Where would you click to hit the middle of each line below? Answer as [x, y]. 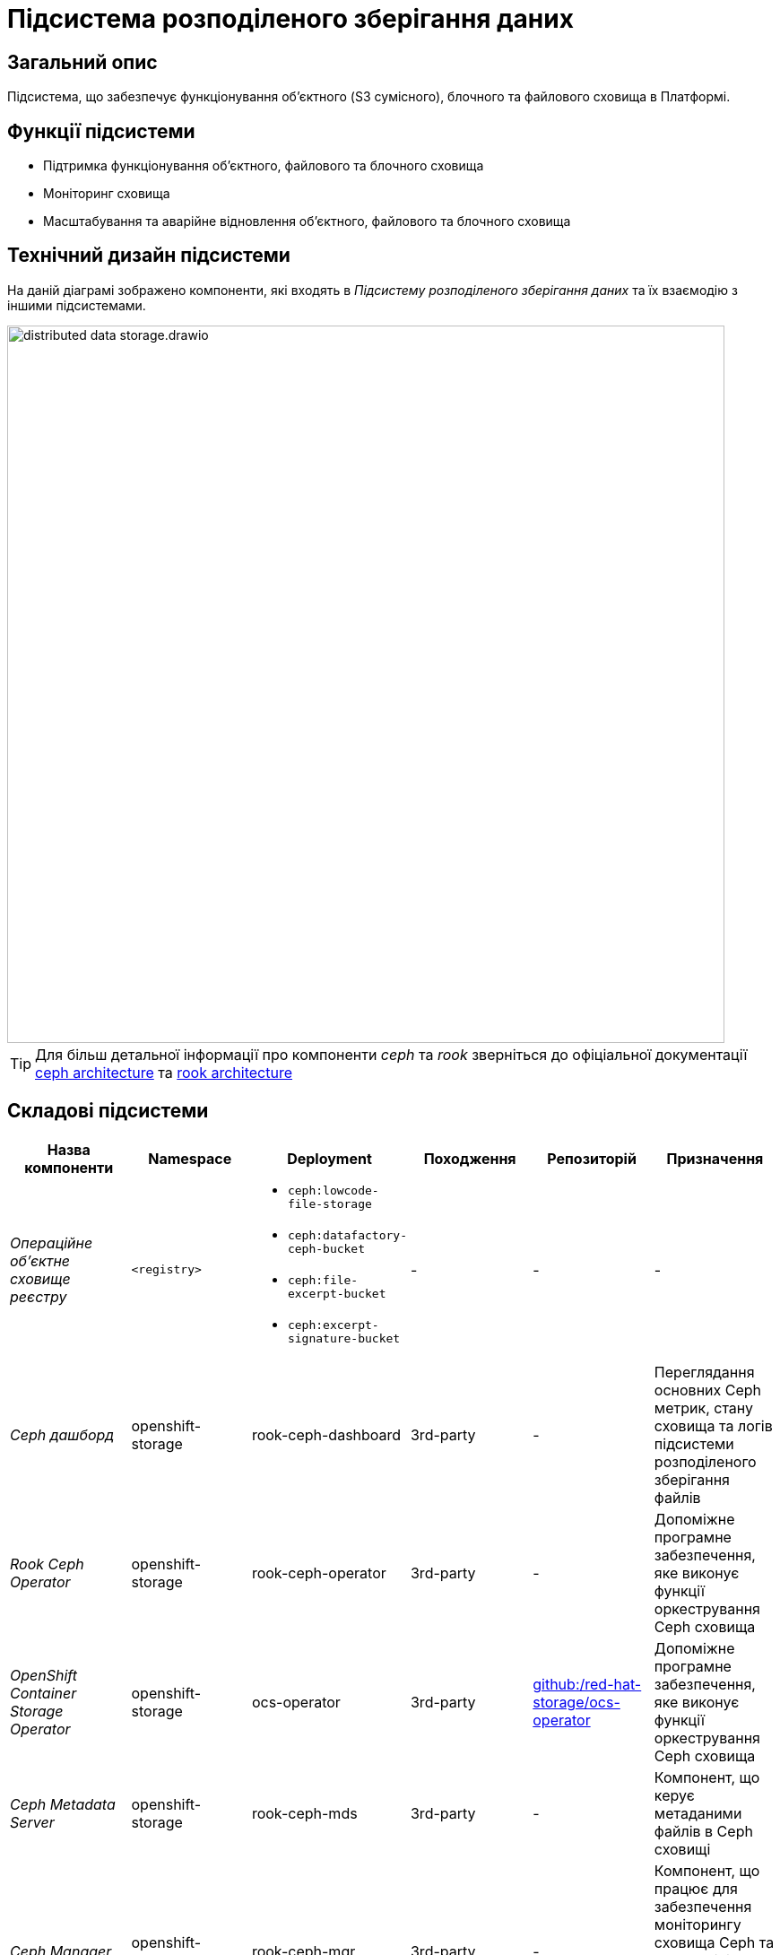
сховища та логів [713, 1425]
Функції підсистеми [101, 131]
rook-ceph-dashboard [326, 1434]
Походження [470, 1158]
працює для [696, 1888]
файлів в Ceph [703, 1831]
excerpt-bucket [337, 1293]
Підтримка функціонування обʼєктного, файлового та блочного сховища [264, 166]
